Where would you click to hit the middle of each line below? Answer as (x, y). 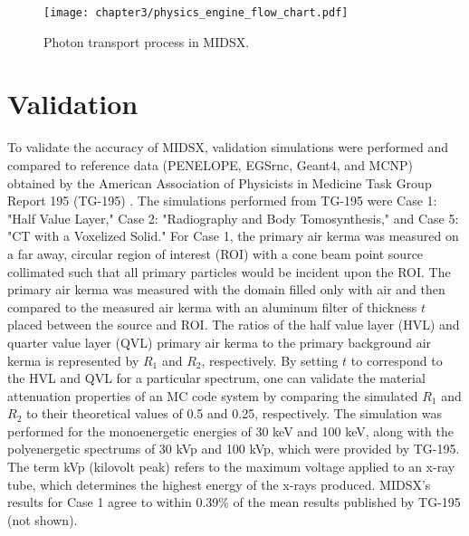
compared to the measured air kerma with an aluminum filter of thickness (212, 306)
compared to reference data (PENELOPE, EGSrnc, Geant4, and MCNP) (211, 164)
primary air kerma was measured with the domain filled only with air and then (226, 289)
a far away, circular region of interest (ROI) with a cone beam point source (215, 253)
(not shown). (43, 519)
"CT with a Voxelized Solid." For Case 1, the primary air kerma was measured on (233, 236)
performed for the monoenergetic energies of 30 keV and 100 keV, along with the (230, 431)
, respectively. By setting (270, 360)
